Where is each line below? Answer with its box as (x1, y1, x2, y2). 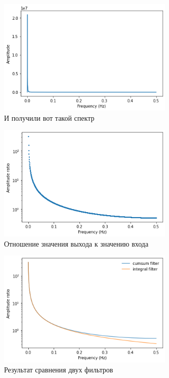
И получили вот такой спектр (4, 112, 95, 123)
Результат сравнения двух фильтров (4, 364, 113, 374)
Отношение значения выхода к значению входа (4, 238, 149, 249)
